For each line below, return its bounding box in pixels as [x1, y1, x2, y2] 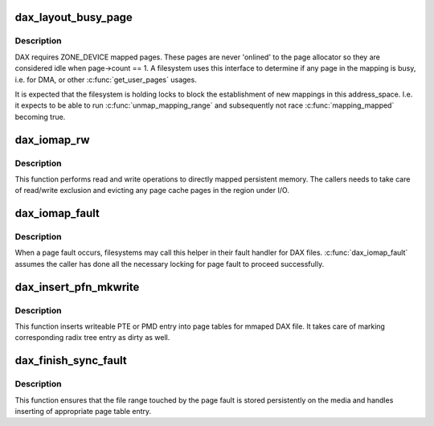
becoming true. [14, 112, 66, 121]
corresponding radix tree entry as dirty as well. [14, 333, 170, 342]
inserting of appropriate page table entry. [14, 406, 152, 416]
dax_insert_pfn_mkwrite [14, 280, 140, 293]
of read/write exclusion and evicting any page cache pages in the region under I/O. [14, 186, 289, 195]
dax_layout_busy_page [14, 10, 133, 24]
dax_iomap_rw [14, 133, 90, 146]
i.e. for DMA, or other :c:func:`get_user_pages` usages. [14, 75, 197, 84]
